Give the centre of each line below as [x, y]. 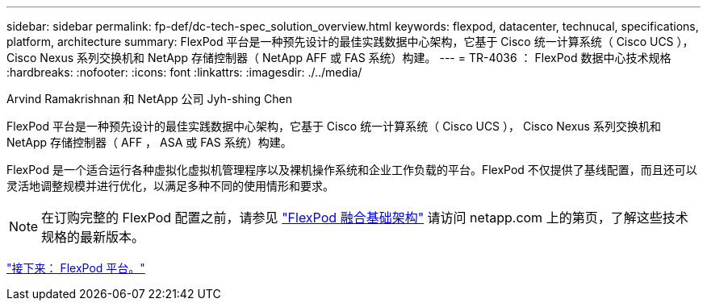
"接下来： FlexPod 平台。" [76, 268]
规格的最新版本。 [93, 237]
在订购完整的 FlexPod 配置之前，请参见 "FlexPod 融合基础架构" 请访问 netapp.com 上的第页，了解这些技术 [365, 218]
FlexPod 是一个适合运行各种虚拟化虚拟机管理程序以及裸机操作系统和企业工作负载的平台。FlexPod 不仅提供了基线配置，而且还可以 [352, 170]
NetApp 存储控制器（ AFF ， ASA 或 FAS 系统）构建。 [149, 142]
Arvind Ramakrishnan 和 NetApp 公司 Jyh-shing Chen [149, 99]
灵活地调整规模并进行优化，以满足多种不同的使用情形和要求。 [170, 186]
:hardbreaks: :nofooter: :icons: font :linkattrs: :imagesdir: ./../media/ [184, 72]
